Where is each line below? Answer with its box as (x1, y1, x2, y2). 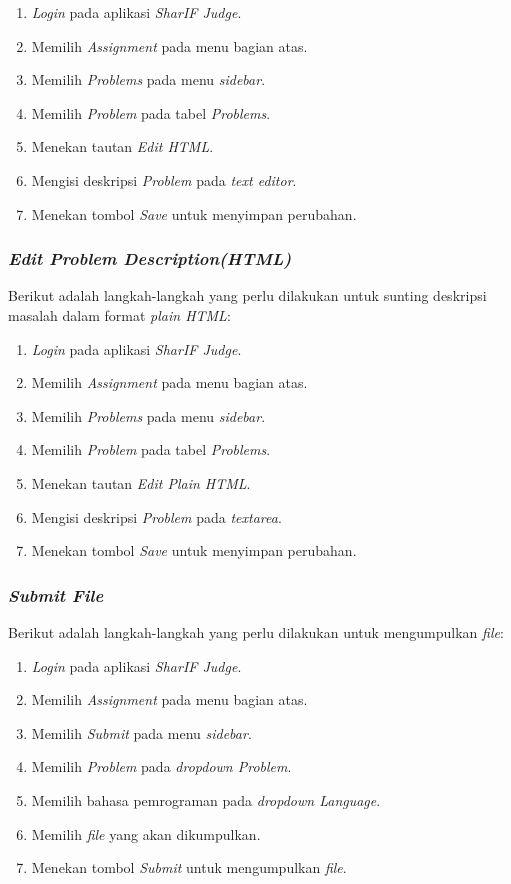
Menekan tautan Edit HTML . (31, 136, 214, 157)
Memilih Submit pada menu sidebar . (31, 722, 252, 743)
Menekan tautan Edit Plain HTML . (31, 472, 251, 493)
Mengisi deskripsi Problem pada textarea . (31, 506, 282, 527)
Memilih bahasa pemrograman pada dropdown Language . (31, 789, 381, 810)
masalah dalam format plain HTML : (8, 304, 231, 325)
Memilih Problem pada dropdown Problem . (31, 756, 292, 777)
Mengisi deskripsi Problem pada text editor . (31, 169, 297, 190)
